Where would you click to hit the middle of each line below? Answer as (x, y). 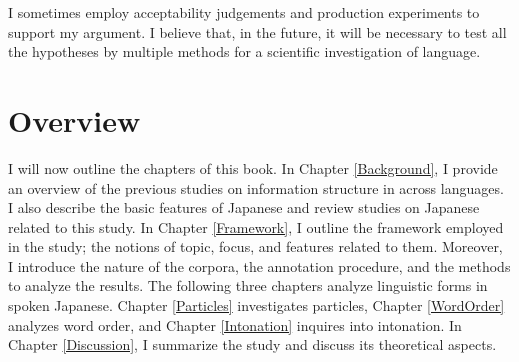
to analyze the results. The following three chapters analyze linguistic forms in (248, 285)
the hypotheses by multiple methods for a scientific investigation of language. (244, 51)
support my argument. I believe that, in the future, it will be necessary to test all (257, 31)
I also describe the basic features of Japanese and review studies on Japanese (244, 207)
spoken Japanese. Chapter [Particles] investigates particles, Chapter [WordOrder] (256, 305)
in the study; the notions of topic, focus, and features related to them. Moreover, (255, 246)
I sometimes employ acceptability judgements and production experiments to (244, 12)
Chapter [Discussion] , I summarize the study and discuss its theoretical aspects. (252, 344)
